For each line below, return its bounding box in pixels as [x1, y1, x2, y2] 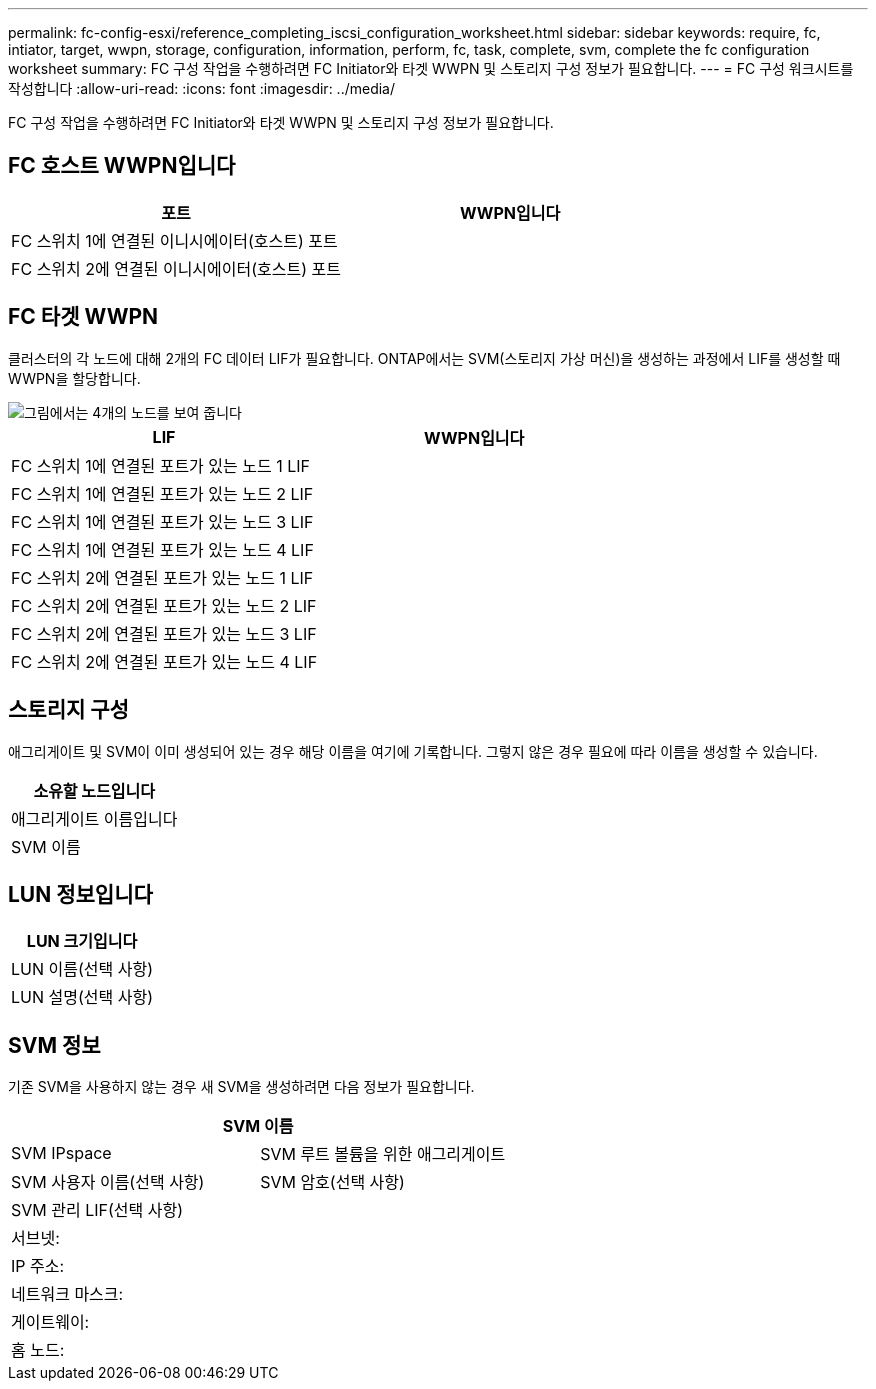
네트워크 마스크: [11, 1284, 124, 1305]
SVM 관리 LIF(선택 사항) [11, 1200, 184, 1221]
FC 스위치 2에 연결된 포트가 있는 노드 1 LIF [11, 567, 314, 588]
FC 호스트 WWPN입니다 [8, 153, 236, 179]
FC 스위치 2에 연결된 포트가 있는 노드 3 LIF [11, 623, 317, 644]
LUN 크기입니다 [26, 931, 138, 952]
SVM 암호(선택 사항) [260, 1172, 405, 1193]
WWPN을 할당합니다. [8, 369, 141, 387]
